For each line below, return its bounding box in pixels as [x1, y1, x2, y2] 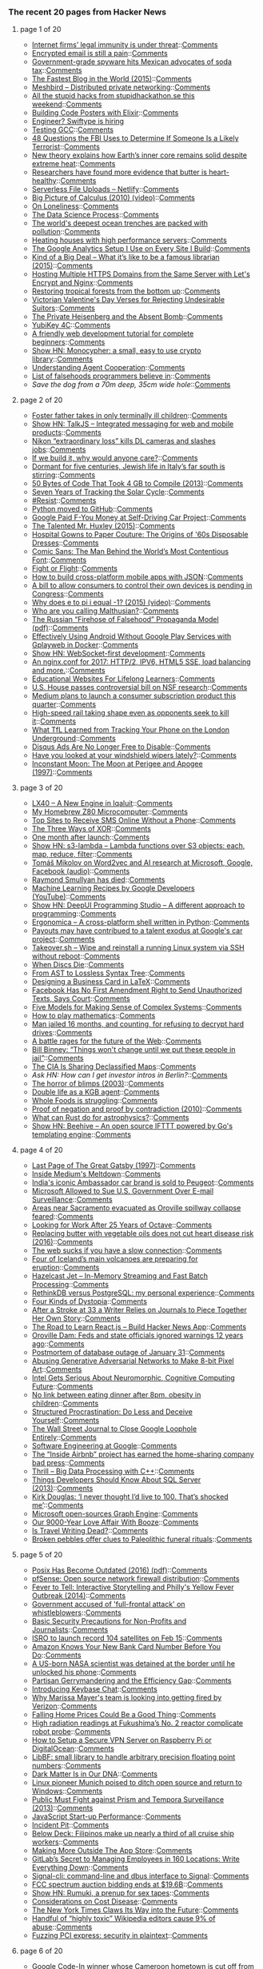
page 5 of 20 [19, 1550, 63, 1560]
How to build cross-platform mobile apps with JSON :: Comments [31, 572, 244, 582]
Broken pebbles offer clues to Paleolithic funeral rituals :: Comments [31, 1534, 253, 1545]
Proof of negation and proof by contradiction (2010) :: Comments [31, 1104, 242, 1114]
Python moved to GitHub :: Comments [31, 504, 153, 514]
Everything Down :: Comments [31, 1863, 129, 1872]
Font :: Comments [31, 555, 87, 565]
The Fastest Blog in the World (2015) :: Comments [31, 74, 192, 84]
